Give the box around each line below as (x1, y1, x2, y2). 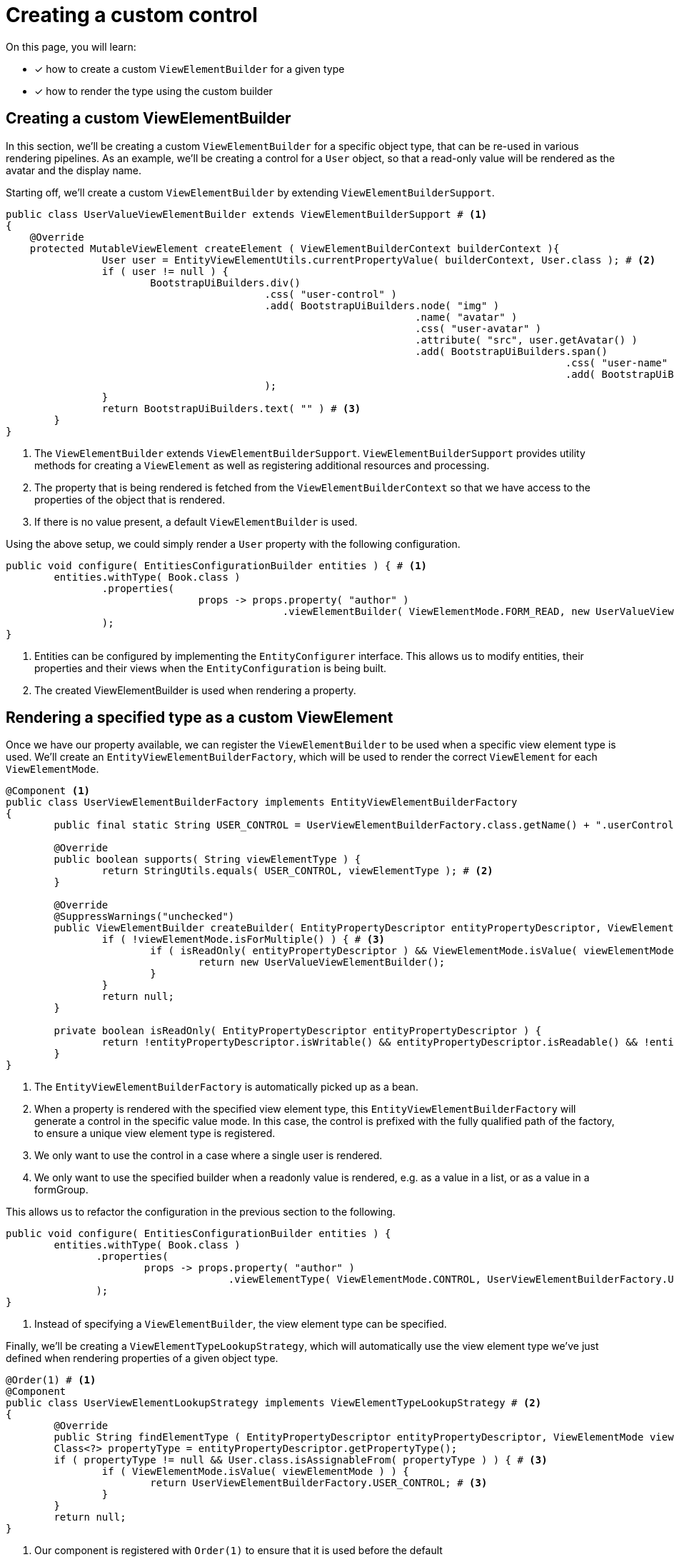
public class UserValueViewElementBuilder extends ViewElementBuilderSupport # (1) (6, 208, 488, 220)
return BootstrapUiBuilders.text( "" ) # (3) (101, 402, 361, 414)
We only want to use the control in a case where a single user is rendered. (34, 1149, 383, 1162)
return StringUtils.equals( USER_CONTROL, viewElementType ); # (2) (101, 865, 493, 877)
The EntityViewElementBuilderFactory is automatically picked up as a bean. (34, 1081, 418, 1093)
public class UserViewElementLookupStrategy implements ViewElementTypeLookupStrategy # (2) (6, 1397, 542, 1409)
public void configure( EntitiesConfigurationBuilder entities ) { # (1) (6, 559, 428, 571)
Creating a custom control (6, 3, 258, 27)
